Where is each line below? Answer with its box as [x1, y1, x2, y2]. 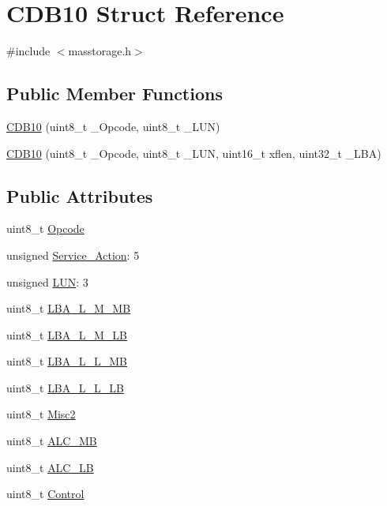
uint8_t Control [6, 485, 85, 502]
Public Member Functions [6, 81, 223, 106]
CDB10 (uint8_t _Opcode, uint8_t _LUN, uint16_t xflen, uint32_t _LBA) [6, 144, 381, 161]
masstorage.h [68, 43, 132, 59]
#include [6, 43, 51, 59]
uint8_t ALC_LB [6, 459, 94, 475]
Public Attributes [6, 183, 153, 208]
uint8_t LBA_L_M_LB [6, 326, 128, 343]
